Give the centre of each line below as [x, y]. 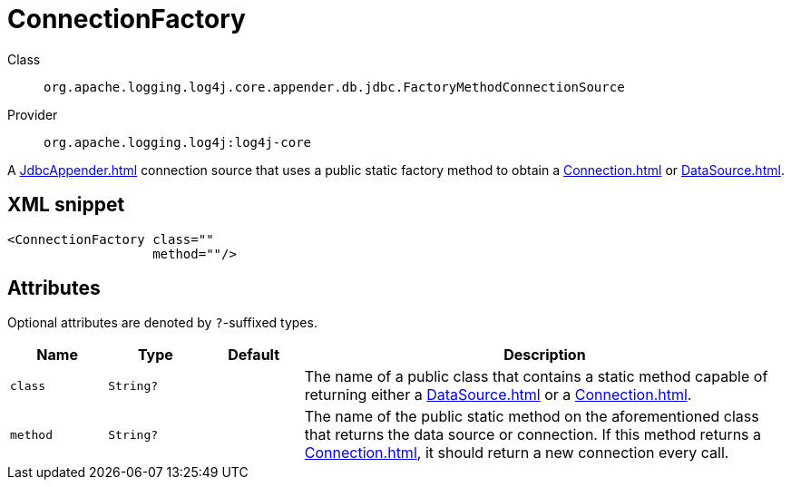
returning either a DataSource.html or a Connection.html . [498, 395]
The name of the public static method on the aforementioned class [532, 417]
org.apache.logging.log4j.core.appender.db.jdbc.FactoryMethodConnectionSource [334, 87]
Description [545, 355]
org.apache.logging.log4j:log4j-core [178, 142]
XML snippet [66, 205]
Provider [33, 114]
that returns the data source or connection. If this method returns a [533, 435]
